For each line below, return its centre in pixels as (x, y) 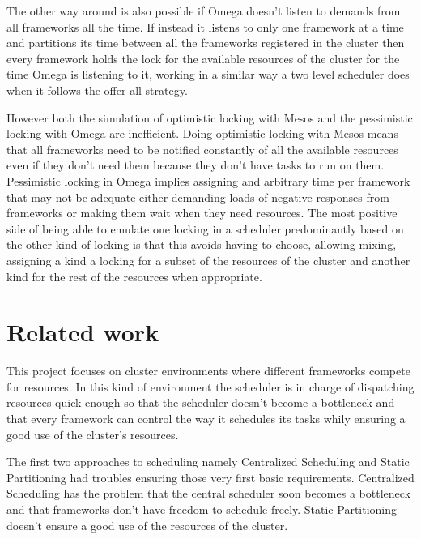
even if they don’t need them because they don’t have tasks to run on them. (196, 165)
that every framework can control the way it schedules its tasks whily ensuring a (206, 418)
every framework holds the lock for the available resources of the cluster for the (203, 58)
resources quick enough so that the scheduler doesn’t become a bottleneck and (201, 402)
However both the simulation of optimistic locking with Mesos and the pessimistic (210, 117)
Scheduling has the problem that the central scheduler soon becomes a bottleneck (208, 493)
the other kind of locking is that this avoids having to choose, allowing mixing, (202, 244)
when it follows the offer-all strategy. (97, 90)
